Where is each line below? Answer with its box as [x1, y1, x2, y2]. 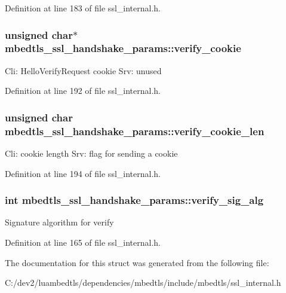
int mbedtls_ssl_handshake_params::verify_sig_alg [5, 193, 264, 207]
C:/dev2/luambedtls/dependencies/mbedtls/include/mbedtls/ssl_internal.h [5, 276, 281, 289]
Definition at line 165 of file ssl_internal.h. [5, 236, 161, 249]
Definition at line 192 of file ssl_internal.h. [5, 84, 161, 97]
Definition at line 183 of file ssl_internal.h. [5, 2, 161, 14]
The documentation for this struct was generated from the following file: [5, 256, 269, 268]
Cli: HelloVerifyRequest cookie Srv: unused [5, 64, 162, 77]
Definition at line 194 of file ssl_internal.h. [5, 167, 161, 179]
